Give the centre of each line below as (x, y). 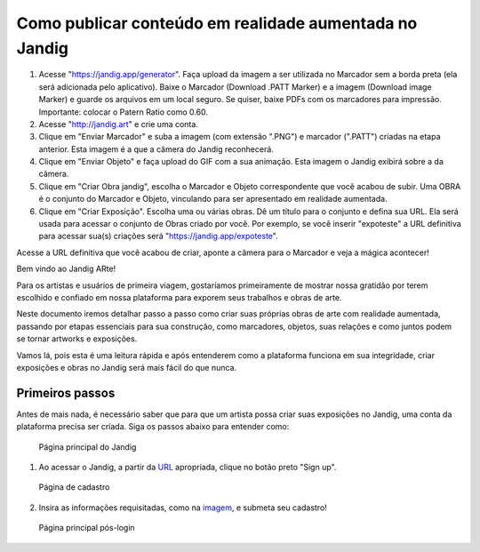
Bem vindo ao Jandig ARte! (66, 269)
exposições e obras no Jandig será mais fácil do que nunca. (127, 367)
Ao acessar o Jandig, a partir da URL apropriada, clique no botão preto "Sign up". (188, 468)
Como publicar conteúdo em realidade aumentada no (217, 23)
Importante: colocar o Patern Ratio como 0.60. (124, 112)
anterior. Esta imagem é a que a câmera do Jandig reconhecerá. (156, 149)
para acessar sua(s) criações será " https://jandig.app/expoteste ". (159, 236)
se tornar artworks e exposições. (77, 339)
